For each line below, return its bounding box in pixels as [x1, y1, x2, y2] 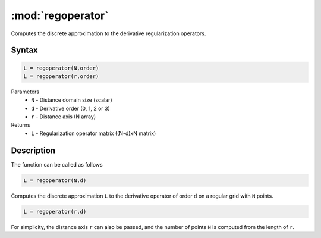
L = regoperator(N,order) [23, 64, 99, 71]
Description [11, 145, 56, 155]
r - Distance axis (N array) [31, 113, 96, 120]
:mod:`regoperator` [11, 9, 109, 22]
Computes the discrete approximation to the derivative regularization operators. [11, 30, 206, 37]
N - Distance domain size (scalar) [31, 96, 112, 104]
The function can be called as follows [11, 161, 103, 168]
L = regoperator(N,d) [23, 177, 87, 184]
